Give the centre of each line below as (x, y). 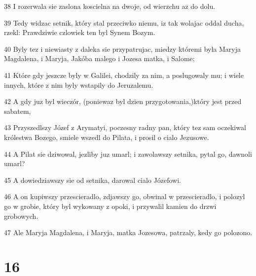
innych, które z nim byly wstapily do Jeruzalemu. (79, 85)
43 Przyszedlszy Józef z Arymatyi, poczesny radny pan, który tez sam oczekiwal (125, 127)
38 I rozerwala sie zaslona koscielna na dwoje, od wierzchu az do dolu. (110, 6)
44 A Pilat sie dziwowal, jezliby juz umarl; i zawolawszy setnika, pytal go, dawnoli (128, 154)
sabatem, (18, 111)
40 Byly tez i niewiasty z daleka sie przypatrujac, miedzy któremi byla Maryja (122, 49)
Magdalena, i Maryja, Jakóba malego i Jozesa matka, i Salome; (99, 58)
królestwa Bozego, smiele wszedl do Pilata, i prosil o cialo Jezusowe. (107, 137)
